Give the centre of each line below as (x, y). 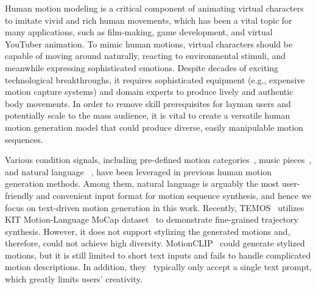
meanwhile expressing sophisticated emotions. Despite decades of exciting (142, 67)
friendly (19, 195)
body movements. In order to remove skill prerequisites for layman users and (148, 103)
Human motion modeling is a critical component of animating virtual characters (154, 8)
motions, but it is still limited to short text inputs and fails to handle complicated (158, 255)
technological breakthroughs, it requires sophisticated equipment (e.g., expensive (155, 79)
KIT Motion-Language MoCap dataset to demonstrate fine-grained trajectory (152, 219)
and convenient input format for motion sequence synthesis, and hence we (174, 195)
